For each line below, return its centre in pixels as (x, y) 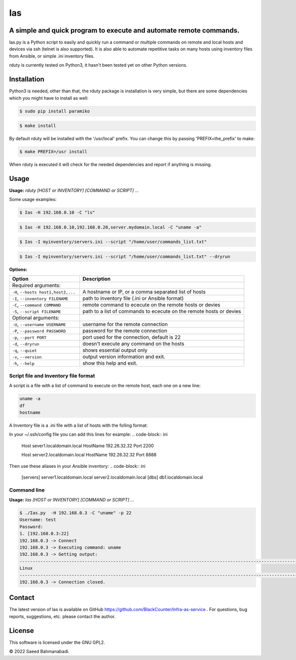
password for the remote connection (125, 331)
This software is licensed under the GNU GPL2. (57, 642)
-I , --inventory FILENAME (40, 298)
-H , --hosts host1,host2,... (44, 292)
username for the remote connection (125, 325)
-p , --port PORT (29, 337)
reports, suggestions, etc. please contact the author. (62, 616)
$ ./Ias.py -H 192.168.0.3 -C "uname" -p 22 (75, 513)
